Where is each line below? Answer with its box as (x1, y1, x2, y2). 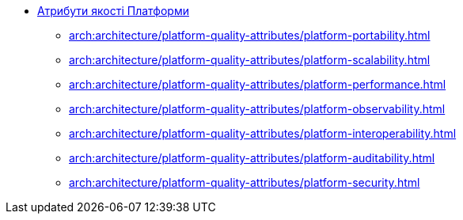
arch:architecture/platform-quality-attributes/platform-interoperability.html (69, 127, 457, 140)
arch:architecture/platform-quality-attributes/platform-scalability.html (69, 53, 431, 66)
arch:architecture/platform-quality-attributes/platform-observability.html (69, 102, 446, 116)
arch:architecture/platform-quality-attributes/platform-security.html (69, 176, 420, 189)
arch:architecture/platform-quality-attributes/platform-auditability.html (69, 151, 435, 165)
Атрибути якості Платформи (37, 4, 189, 17)
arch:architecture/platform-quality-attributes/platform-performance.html (69, 78, 446, 91)
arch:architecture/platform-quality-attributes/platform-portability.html (69, 28, 431, 42)
